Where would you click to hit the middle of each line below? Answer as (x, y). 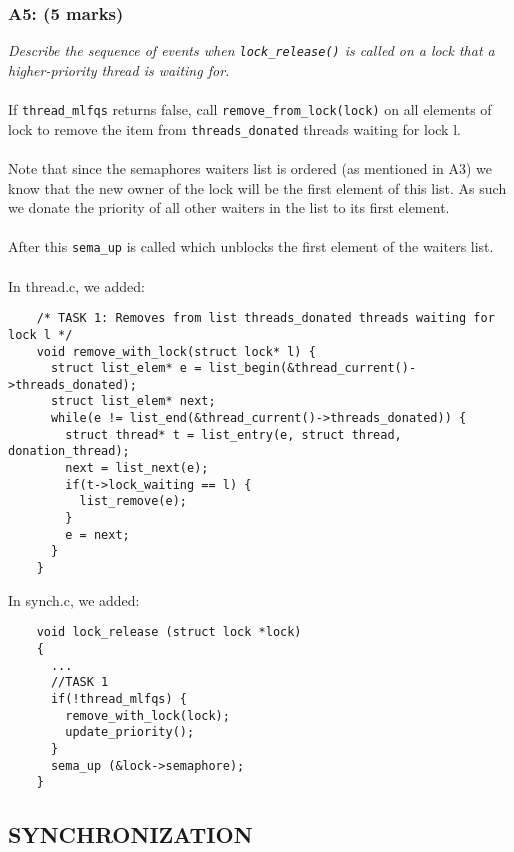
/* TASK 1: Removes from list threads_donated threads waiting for (265, 318)
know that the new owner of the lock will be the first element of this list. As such (257, 187)
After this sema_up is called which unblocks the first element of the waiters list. (251, 246)
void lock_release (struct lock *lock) (169, 632)
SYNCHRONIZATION (130, 834)
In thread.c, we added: (76, 285)
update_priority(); (130, 732)
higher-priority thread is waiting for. (119, 69)
